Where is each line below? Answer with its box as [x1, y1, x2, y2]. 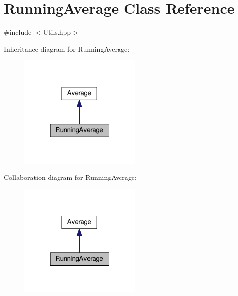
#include [4, 27, 32, 37]
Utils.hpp [43, 27, 71, 37]
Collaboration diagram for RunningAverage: [4, 172, 137, 182]
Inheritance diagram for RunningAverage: [4, 43, 130, 54]
